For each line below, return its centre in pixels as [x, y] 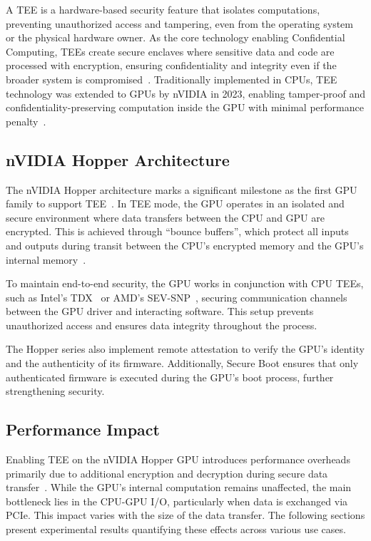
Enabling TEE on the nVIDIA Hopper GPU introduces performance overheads [178, 459]
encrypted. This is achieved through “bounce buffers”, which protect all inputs [177, 231]
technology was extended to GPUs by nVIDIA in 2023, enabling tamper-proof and [185, 93]
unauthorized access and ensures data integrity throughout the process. [162, 325]
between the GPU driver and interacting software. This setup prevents [160, 311]
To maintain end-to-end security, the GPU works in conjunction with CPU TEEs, [185, 283]
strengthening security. [55, 391]
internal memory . [46, 259]
